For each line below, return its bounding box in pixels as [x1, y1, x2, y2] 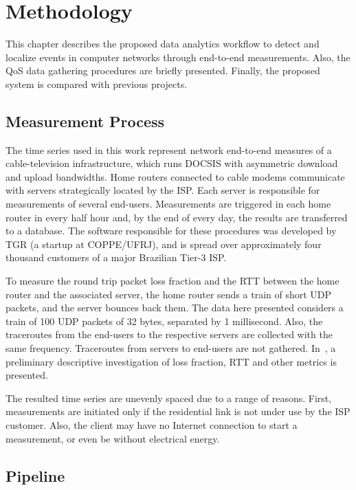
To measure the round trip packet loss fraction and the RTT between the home [5, 274, 340, 288]
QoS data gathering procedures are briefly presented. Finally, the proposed [5, 63, 320, 78]
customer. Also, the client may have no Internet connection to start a [5, 417, 298, 432]
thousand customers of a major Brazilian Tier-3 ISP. [5, 250, 227, 265]
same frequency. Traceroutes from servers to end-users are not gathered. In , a [5, 341, 336, 355]
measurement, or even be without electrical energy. [5, 431, 220, 445]
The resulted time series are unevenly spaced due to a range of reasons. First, [5, 390, 332, 405]
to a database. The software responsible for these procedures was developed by [5, 223, 337, 238]
